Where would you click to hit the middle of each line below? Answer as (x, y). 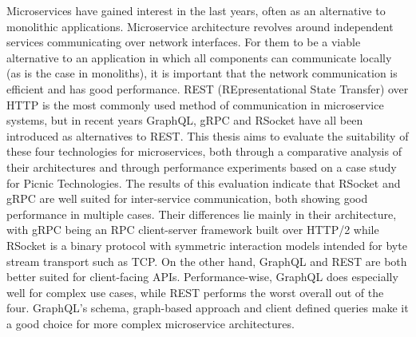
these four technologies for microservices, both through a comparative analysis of (204, 151)
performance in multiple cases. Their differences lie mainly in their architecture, (202, 214)
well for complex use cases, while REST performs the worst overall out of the (195, 292)
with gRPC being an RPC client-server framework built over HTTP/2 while (193, 230)
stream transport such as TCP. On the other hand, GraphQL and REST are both (207, 261)
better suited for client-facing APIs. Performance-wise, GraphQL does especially (202, 277)
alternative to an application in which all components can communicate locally (199, 57)
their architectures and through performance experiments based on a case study (202, 167)
